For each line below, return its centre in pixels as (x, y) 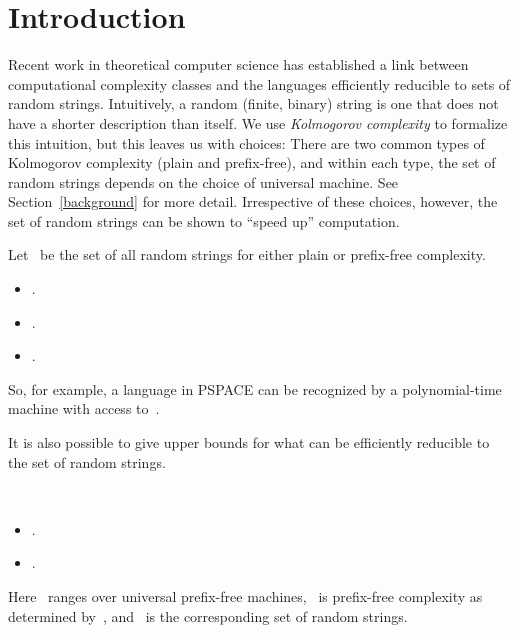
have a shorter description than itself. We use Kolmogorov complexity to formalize (258, 122)
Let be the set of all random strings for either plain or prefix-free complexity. (247, 254)
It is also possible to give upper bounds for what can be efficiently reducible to (249, 442)
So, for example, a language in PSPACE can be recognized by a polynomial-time (255, 388)
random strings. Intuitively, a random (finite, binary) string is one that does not (253, 103)
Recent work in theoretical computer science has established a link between (238, 64)
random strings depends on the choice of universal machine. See (203, 181)
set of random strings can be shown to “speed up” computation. (204, 220)
